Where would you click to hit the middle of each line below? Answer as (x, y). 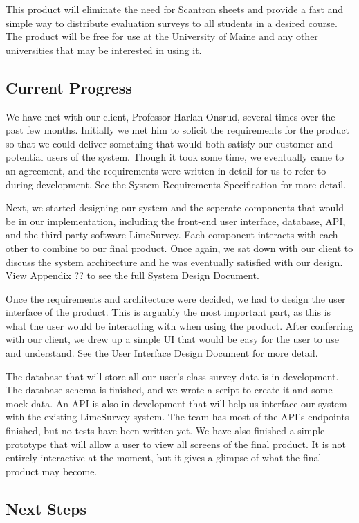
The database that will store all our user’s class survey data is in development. (172, 376)
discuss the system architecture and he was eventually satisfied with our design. (174, 261)
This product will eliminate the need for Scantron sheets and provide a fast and (175, 9)
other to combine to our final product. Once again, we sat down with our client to (179, 248)
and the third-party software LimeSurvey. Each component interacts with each (172, 234)
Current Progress (69, 87)
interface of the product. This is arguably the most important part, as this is (168, 312)
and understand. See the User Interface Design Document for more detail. (162, 353)
